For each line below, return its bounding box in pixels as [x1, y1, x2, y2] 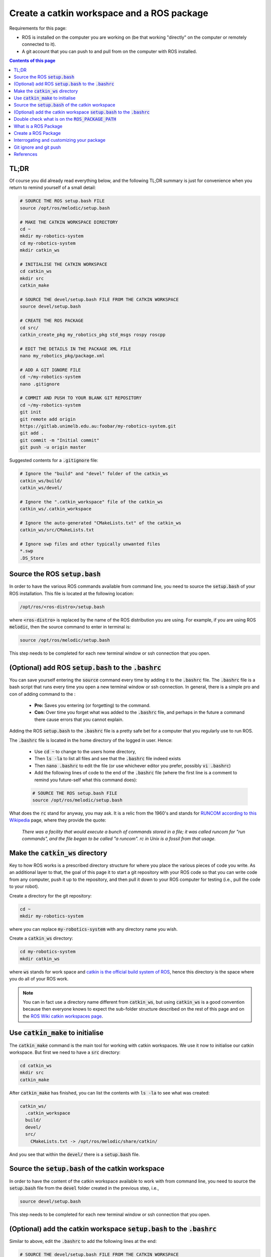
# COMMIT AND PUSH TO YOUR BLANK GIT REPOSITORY [20, 395, 142, 401]
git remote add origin [20, 416, 76, 422]
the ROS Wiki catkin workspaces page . [23, 1013, 103, 1019]
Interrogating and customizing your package [14, 137, 105, 143]
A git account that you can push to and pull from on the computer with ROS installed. [22, 48, 197, 54]
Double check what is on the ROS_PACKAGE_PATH [14, 116, 116, 122]
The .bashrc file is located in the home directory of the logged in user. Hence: [9, 737, 173, 743]
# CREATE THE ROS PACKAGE [20, 318, 84, 324]
